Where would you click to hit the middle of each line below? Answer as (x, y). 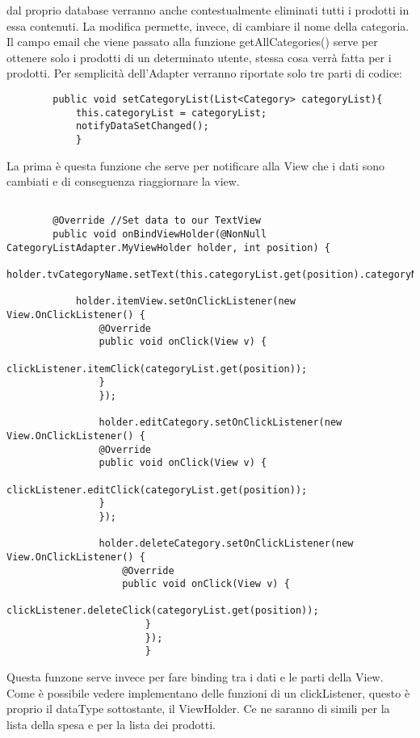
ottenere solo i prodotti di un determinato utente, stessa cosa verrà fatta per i (199, 57)
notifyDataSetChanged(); (142, 126)
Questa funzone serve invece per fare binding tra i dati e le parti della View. (195, 677)
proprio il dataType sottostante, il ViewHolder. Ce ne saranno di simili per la (198, 709)
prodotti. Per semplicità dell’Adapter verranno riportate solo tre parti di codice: (204, 73)
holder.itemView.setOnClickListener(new (185, 302)
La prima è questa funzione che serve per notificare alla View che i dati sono (195, 165)
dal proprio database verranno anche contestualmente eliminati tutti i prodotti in (208, 10)
